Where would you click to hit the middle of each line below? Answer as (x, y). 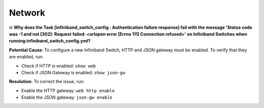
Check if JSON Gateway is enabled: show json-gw (73, 72)
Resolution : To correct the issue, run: (47, 82)
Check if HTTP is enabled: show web (59, 65)
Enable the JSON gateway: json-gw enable (67, 97)
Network (27, 13)
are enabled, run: (26, 57)
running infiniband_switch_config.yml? (50, 41)
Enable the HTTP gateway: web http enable (68, 90)
